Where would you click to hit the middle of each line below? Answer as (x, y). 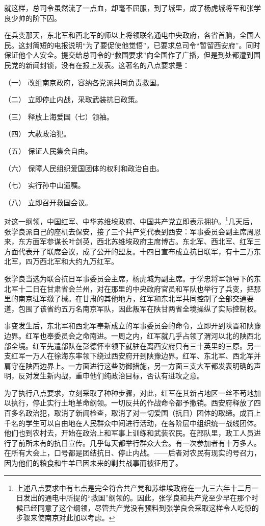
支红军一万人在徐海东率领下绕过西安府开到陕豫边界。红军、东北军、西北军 (129, 356)
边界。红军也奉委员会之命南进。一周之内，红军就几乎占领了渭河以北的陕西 (129, 335)
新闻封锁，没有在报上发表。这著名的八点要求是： (107, 65)
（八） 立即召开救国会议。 (48, 202)
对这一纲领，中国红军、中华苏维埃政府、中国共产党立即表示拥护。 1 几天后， (130, 220)
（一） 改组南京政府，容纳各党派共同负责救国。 (84, 82)
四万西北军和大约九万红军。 (72, 261)
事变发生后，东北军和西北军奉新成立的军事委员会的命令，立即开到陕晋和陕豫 (132, 326)
